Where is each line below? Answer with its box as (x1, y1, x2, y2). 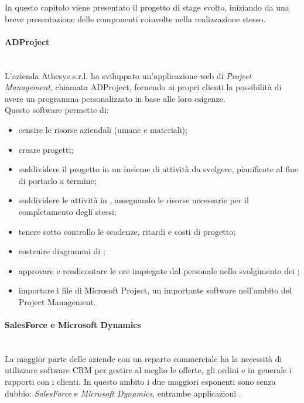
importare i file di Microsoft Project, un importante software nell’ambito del (18, 284, 292, 296)
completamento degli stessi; (18, 205, 117, 217)
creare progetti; (18, 143, 74, 155)
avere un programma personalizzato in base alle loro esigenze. (5, 92, 226, 104)
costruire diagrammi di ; (18, 245, 105, 257)
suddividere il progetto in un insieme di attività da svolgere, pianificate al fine (18, 163, 298, 175)
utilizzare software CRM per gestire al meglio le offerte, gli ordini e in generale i (5, 364, 292, 376)
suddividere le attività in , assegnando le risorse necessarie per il (18, 194, 249, 206)
